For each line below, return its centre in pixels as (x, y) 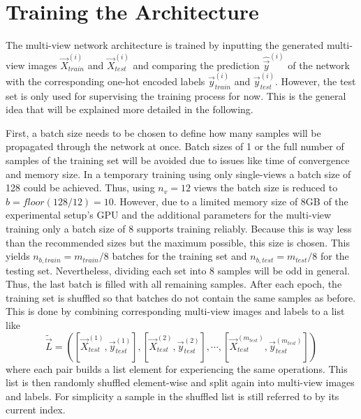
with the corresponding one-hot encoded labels (105, 81)
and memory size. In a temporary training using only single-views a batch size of (178, 174)
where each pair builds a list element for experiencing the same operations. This (177, 368)
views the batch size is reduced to (266, 188)
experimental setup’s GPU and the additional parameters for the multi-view (169, 215)
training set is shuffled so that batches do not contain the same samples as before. (181, 297)
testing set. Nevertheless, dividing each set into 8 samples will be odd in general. (178, 270)
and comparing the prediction (196, 65)
